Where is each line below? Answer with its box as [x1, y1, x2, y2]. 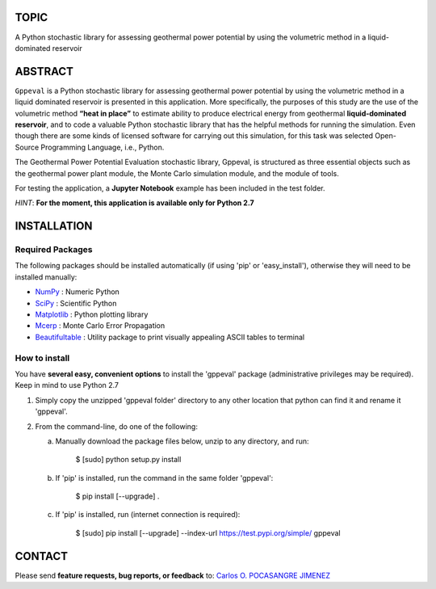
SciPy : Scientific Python [35, 298, 117, 308]
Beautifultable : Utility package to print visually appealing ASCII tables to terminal [35, 332, 305, 342]
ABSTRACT [15, 65, 74, 78]
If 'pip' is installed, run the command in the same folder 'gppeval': [55, 473, 274, 482]
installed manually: [15, 271, 78, 282]
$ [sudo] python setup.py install [75, 455, 182, 465]
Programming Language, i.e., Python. [40, 142, 165, 152]
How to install [15, 352, 70, 364]
